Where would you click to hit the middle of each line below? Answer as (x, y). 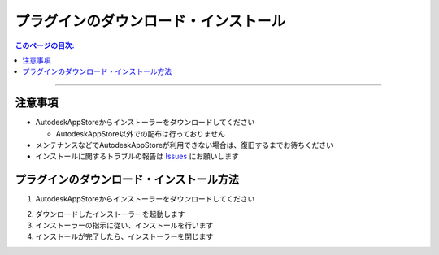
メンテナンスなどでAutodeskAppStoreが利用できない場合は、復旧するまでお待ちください (184, 145)
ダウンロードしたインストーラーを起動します (110, 214)
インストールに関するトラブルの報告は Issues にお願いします (137, 156)
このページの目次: (45, 45)
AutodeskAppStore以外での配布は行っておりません (140, 133)
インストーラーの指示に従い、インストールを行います (124, 225)
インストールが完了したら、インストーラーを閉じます (124, 236)
